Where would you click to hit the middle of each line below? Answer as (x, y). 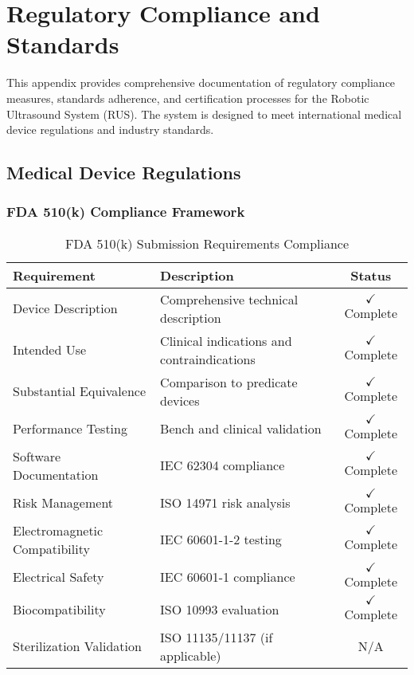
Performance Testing (70, 428)
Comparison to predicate (229, 382)
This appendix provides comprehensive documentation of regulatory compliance (201, 82)
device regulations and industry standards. (110, 130)
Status (371, 275)
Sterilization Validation (77, 646)
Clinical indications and (226, 340)
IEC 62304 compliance (223, 465)
